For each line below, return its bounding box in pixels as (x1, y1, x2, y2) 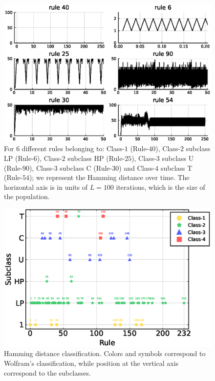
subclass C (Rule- (60, 162, 112, 173)
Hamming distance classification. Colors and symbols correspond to (4, 348, 206, 359)
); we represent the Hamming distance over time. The (29, 172, 190, 182)
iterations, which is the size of (116, 181, 205, 192)
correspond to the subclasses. (4, 367, 91, 378)
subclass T (160, 162, 193, 173)
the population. (4, 191, 50, 202)
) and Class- (119, 162, 155, 173)
